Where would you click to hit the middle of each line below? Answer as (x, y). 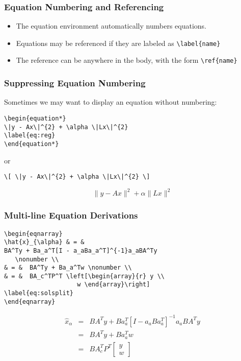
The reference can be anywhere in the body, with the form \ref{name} (127, 60)
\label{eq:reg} (30, 136)
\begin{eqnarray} (33, 234)
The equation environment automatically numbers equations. (111, 26)
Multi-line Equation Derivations (71, 215)
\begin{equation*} (35, 118)
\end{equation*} (32, 144)
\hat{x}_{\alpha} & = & (44, 242)
